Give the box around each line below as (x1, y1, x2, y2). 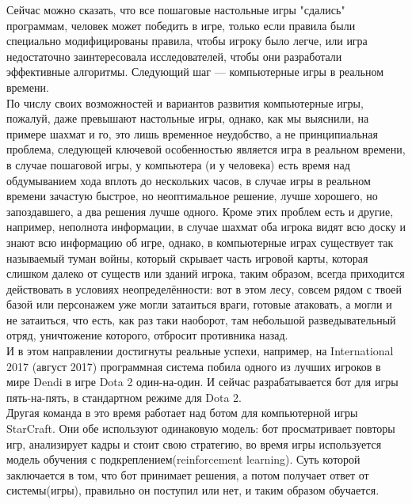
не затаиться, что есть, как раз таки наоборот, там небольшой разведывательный (6, 311, 396, 328)
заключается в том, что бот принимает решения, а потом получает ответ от (6, 466, 369, 483)
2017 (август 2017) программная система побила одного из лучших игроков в (6, 358, 381, 374)
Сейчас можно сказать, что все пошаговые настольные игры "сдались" (6, 2, 345, 17)
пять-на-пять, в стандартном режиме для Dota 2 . (6, 388, 242, 405)
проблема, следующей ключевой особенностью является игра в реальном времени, (6, 141, 406, 157)
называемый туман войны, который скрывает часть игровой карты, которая (6, 249, 368, 266)
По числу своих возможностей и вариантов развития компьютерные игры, (6, 94, 364, 111)
